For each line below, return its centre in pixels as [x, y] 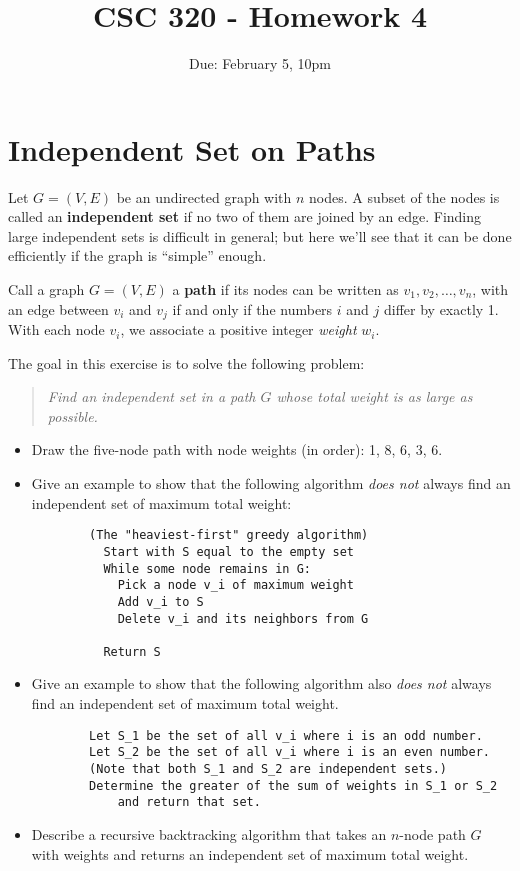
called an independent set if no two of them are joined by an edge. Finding [245, 216]
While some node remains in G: [207, 568]
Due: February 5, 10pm [260, 63]
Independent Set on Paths [192, 148]
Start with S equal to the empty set [228, 551]
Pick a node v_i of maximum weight [235, 585]
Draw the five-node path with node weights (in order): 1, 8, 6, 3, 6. [237, 449]
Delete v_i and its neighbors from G [243, 618]
